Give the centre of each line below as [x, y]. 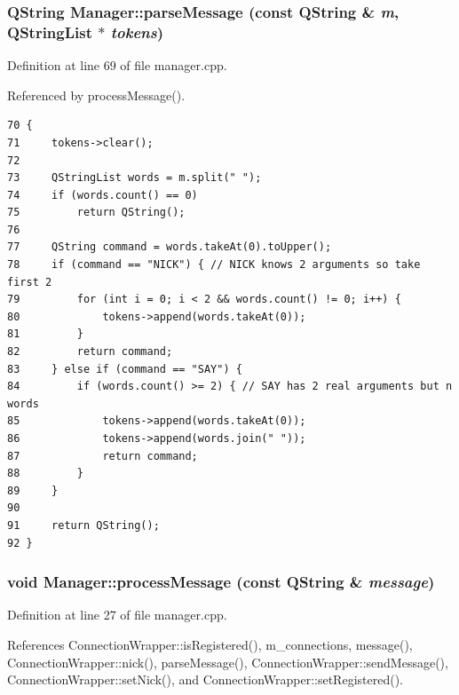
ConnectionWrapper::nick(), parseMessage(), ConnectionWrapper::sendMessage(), [228, 662]
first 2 [30, 282]
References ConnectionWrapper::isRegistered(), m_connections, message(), [210, 644]
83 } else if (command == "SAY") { [125, 369]
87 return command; [103, 456]
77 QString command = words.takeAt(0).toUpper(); [170, 247]
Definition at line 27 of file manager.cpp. [117, 615]
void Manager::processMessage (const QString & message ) [221, 582]
